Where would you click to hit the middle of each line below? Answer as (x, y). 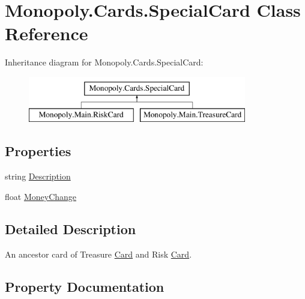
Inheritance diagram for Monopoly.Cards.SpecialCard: (104, 62)
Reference (47, 33)
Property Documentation (85, 286)
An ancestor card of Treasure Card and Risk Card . (98, 254)
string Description (38, 176)
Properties (38, 151)
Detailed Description (71, 228)
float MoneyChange (41, 196)
